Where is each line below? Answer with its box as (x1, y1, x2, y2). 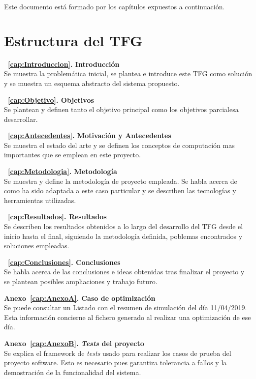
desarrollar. (4, 114, 38, 124)
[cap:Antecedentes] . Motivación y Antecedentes (8, 130, 171, 141)
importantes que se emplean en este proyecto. (4, 149, 141, 160)
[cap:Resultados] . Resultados (8, 211, 107, 222)
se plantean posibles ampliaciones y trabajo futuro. (4, 276, 158, 286)
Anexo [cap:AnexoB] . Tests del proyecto (4, 338, 144, 348)
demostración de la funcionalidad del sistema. (4, 367, 141, 377)
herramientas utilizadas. (4, 195, 76, 205)
